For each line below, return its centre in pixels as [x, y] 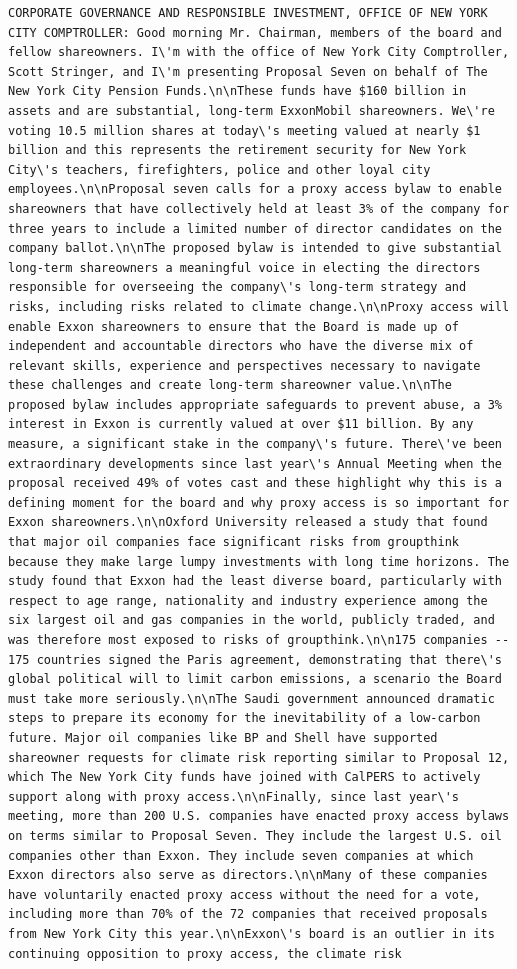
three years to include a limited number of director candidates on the [255, 228]
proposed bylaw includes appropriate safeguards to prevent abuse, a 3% [255, 404]
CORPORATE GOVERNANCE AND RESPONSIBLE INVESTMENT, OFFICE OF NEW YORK [248, 13]
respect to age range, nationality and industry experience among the [248, 600]
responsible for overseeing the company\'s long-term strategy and [237, 287]
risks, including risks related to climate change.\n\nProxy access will [259, 306]
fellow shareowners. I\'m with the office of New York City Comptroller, [259, 52]
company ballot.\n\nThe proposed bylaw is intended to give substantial [255, 248]
